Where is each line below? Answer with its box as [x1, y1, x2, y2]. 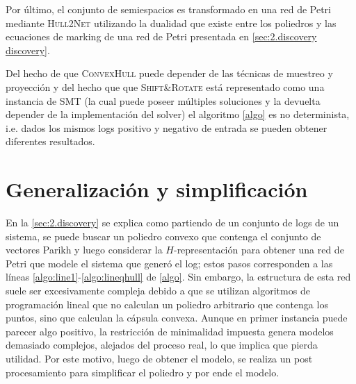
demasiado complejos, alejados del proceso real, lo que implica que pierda [6, 337, 318, 352]
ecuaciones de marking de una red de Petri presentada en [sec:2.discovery [6, 29, 317, 44]
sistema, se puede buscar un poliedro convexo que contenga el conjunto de [6, 228, 321, 243]
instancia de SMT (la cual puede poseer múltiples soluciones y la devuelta [6, 93, 321, 108]
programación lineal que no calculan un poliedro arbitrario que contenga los [6, 297, 328, 311]
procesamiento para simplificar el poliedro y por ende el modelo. [6, 365, 280, 379]
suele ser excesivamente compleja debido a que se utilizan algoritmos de [6, 283, 310, 298]
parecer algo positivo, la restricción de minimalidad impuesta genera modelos [6, 324, 334, 338]
